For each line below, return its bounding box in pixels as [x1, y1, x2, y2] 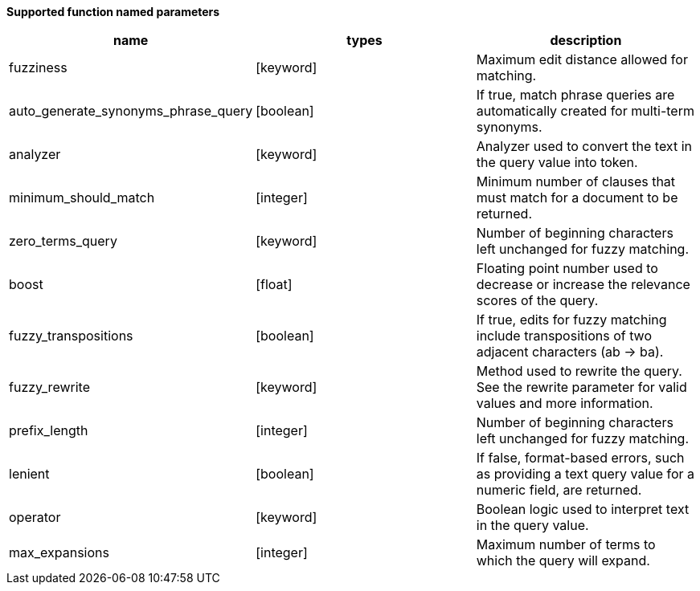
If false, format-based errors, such [476, 450, 685, 466]
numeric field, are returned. [476, 482, 642, 498]
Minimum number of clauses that [476, 173, 676, 190]
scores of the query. [476, 292, 599, 308]
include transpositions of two [476, 328, 653, 344]
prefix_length [9, 422, 88, 438]
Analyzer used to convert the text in [476, 138, 692, 154]
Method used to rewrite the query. [476, 363, 682, 379]
